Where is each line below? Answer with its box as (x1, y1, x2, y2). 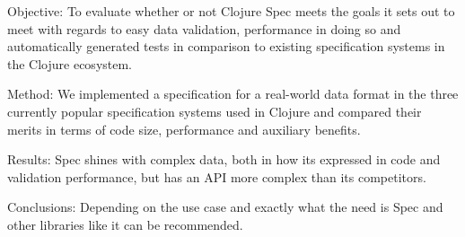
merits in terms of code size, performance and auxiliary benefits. (7, 119, 361, 138)
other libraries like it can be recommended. (7, 215, 243, 233)
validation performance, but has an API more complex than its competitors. (7, 167, 426, 186)
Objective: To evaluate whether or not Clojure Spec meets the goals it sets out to (7, 2, 455, 20)
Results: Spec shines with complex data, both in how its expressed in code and (7, 150, 441, 169)
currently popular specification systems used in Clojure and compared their (7, 101, 422, 120)
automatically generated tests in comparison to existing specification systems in (7, 37, 445, 56)
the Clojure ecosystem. (7, 54, 133, 73)
